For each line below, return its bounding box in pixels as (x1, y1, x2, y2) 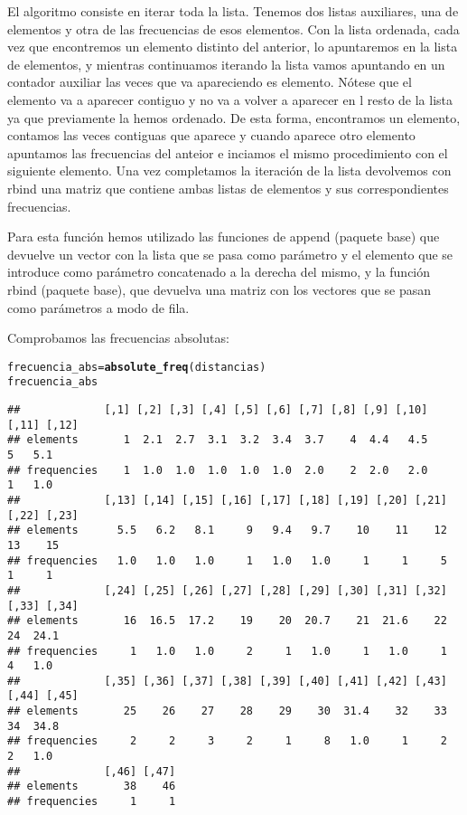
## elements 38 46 (7, 780, 176, 793)
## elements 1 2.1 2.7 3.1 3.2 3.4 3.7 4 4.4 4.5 (7, 433, 428, 447)
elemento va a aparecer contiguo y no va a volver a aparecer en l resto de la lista (7, 90, 453, 109)
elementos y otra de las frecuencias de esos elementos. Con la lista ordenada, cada (7, 19, 460, 38)
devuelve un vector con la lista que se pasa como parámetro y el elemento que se (7, 244, 453, 263)
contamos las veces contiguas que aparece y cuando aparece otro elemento (7, 126, 416, 145)
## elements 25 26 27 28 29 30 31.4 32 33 (7, 705, 447, 718)
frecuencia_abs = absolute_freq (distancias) (7, 360, 266, 374)
